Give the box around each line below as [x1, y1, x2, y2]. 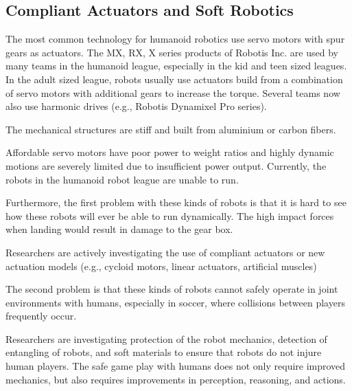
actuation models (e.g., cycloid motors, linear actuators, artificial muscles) [5, 258, 317, 273]
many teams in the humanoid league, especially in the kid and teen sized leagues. [5, 58, 347, 73]
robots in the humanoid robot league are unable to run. [5, 172, 239, 186]
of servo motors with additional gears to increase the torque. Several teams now [5, 85, 340, 100]
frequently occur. [5, 309, 77, 323]
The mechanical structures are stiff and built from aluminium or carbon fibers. [5, 122, 336, 136]
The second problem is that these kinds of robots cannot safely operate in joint [5, 282, 338, 296]
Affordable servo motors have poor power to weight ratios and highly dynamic [5, 145, 334, 159]
